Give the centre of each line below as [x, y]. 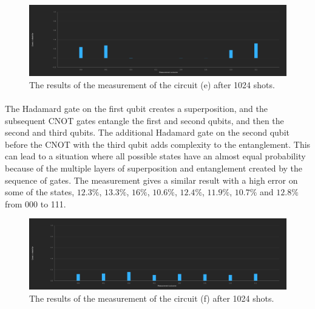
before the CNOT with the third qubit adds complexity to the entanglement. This [158, 144]
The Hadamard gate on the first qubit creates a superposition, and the [136, 108]
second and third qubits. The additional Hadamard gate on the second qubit [147, 132]
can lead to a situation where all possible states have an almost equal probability [155, 156]
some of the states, [40, 192]
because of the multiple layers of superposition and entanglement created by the [154, 168]
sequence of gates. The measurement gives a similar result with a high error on [151, 180]
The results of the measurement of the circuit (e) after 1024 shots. [152, 84]
